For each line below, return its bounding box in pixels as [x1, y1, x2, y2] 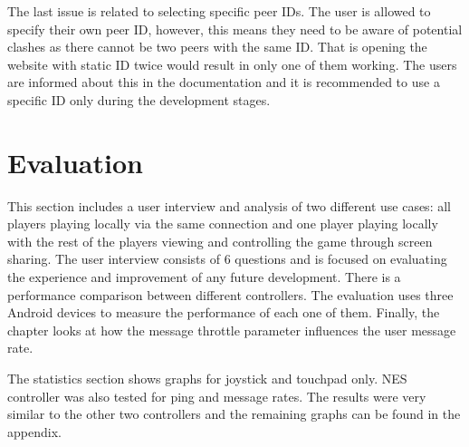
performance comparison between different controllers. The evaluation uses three [7, 285, 454, 304]
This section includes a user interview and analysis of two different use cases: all [7, 196, 451, 215]
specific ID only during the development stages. [7, 90, 271, 109]
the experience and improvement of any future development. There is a [7, 267, 401, 287]
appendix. [7, 422, 62, 441]
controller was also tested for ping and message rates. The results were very [7, 386, 426, 405]
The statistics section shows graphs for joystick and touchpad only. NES [7, 369, 407, 388]
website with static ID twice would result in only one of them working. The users [7, 54, 457, 73]
